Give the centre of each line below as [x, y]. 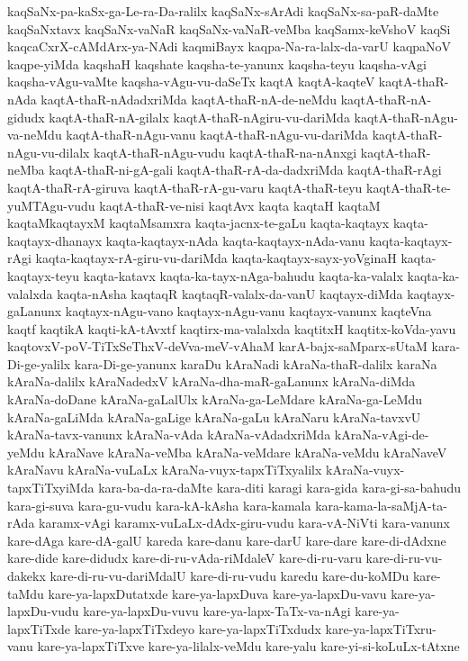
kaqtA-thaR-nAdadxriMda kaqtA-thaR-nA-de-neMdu [189, 99]
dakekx [27, 575]
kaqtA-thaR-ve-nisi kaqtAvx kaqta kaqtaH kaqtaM [240, 205]
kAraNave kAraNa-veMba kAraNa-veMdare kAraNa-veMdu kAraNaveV [248, 452]
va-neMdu [35, 135]
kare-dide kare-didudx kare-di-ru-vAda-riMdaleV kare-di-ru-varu [184, 558]
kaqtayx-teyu [44, 275]
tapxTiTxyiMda [51, 488]
